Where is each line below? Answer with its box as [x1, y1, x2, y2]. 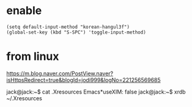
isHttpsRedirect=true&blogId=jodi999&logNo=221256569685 [6, 76, 161, 83]
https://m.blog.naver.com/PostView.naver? [6, 70, 114, 77]
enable [6, 4, 42, 18]
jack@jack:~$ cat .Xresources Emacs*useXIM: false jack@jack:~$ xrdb [6, 88, 186, 95]
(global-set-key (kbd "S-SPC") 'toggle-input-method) [6, 29, 147, 35]
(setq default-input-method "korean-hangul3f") [6, 24, 130, 30]
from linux [6, 50, 59, 64]
